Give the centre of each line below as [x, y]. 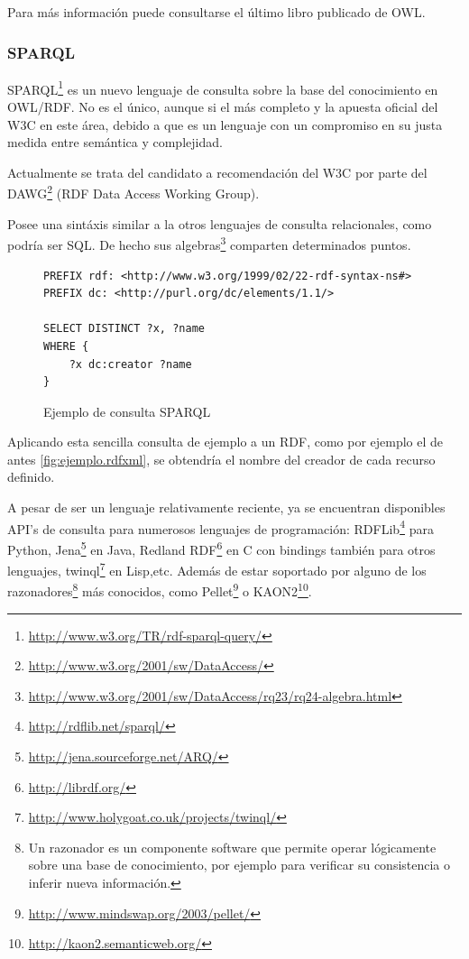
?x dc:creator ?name [130, 364]
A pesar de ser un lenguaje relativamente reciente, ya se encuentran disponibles [226, 507]
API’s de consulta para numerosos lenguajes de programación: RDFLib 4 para [221, 527]
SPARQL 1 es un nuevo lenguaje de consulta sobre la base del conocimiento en [223, 88]
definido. [31, 477]
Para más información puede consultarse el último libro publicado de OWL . [216, 12]
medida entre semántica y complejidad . [115, 142]
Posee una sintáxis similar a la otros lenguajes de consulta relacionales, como [220, 223]
